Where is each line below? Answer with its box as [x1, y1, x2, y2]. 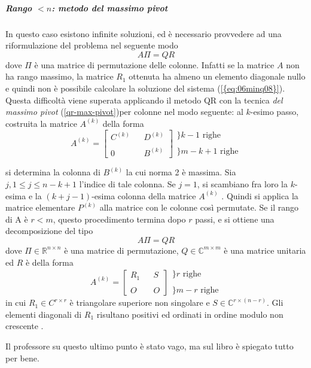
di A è [5, 212, 28, 225]
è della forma [25, 256, 74, 268]
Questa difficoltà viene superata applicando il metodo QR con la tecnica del [5, 93, 283, 106]
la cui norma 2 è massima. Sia [126, 166, 236, 178]
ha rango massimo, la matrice [5, 70, 114, 83]
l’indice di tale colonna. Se [79, 178, 176, 190]
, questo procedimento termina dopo [53, 212, 186, 225]
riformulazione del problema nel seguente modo [5, 39, 178, 51]
